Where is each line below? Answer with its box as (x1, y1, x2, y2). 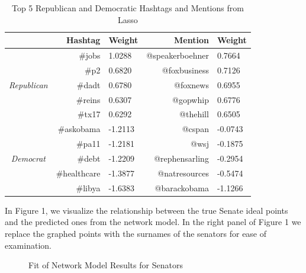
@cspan (182, 123, 209, 135)
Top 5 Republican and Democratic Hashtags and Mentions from (11, 2, 244, 14)
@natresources (157, 166, 209, 179)
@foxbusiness (162, 63, 209, 76)
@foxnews (174, 78, 209, 91)
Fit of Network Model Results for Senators (28, 259, 183, 271)
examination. (5, 239, 51, 251)
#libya (76, 181, 101, 194)
